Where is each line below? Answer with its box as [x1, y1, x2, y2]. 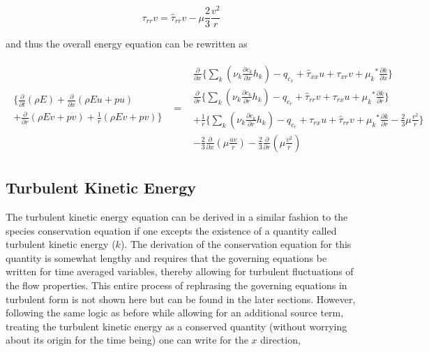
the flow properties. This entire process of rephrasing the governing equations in [6, 278, 347, 293]
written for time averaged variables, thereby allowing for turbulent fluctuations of [6, 264, 354, 279]
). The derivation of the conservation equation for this [120, 237, 352, 251]
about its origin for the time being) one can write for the [6, 332, 248, 347]
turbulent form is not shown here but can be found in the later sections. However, [6, 291, 356, 306]
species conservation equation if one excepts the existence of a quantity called [6, 223, 337, 237]
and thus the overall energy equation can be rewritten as [6, 36, 248, 51]
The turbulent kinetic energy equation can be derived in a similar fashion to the [6, 210, 348, 224]
